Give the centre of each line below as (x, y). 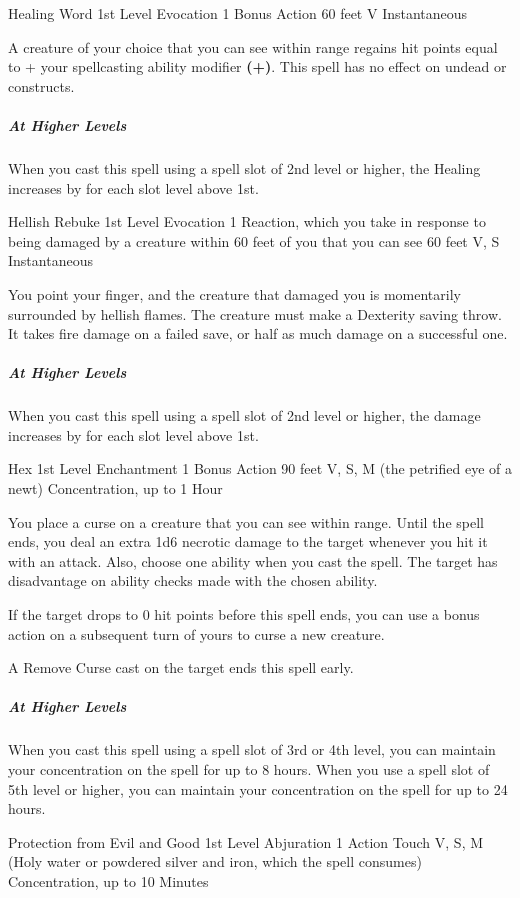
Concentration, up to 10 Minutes (108, 880)
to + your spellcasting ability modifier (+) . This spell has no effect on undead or (257, 66)
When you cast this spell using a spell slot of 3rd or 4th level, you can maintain (252, 749)
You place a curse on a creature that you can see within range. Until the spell (246, 521)
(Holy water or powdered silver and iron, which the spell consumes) (215, 861)
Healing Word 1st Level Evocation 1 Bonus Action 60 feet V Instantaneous (238, 13)
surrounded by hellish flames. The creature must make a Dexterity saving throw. (255, 313)
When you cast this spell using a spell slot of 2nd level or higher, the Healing (244, 167)
